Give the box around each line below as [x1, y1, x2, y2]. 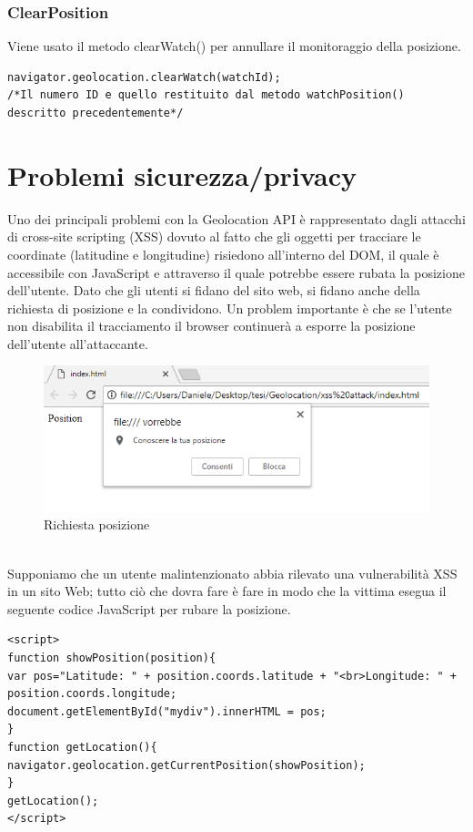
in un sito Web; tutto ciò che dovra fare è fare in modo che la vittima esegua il [7, 581, 447, 601]
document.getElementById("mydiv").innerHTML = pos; [7, 704, 327, 718]
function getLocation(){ [7, 740, 157, 754]
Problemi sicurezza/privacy [7, 156, 357, 193]
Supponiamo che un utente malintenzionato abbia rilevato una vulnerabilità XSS [7, 563, 458, 582]
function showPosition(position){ [7, 651, 216, 664]
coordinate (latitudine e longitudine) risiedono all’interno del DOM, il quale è [7, 244, 439, 263]
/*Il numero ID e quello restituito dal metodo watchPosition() [7, 88, 405, 102]
